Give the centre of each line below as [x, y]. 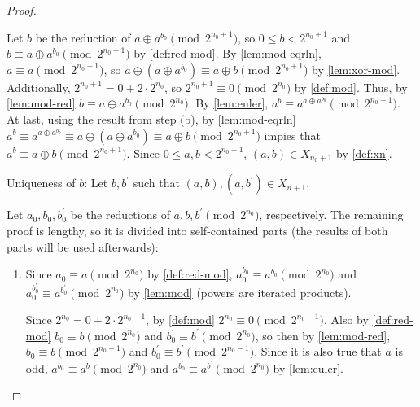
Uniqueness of [41, 183]
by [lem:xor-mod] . [356, 69]
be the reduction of [83, 37]
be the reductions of [120, 214]
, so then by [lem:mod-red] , [323, 335]
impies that [292, 135]
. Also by [346, 319]
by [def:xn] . [364, 153]
